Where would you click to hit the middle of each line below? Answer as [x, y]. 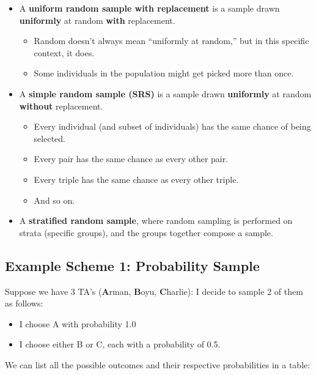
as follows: [24, 303]
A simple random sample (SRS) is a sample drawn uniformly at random [165, 93]
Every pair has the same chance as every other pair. [131, 159]
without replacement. [61, 106]
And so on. [54, 200]
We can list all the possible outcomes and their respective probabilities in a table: [158, 364]
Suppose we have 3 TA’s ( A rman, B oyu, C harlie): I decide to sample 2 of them [154, 291]
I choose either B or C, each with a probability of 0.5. [120, 344]
